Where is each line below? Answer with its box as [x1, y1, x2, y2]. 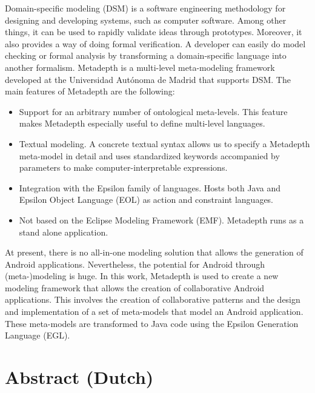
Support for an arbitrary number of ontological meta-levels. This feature [19, 105, 288, 117]
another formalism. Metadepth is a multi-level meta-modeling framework [5, 61, 275, 73]
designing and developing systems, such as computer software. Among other [5, 13, 287, 26]
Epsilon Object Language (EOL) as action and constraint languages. [19, 193, 274, 206]
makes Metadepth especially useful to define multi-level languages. [19, 117, 265, 130]
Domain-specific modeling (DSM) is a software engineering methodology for [5, 2, 286, 14]
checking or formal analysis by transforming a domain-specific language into [5, 49, 287, 62]
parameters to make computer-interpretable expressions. [19, 161, 228, 174]
